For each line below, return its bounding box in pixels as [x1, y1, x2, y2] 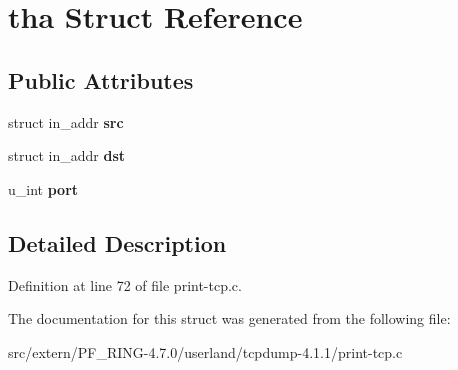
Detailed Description [8, 227, 227, 258]
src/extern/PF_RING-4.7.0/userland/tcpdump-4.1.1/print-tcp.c [8, 341, 403, 362]
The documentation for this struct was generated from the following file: [8, 308, 451, 329]
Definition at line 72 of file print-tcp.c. [8, 274, 242, 295]
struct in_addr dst [8, 145, 126, 166]
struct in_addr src [8, 111, 124, 132]
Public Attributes [8, 64, 194, 95]
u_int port [8, 178, 79, 199]
